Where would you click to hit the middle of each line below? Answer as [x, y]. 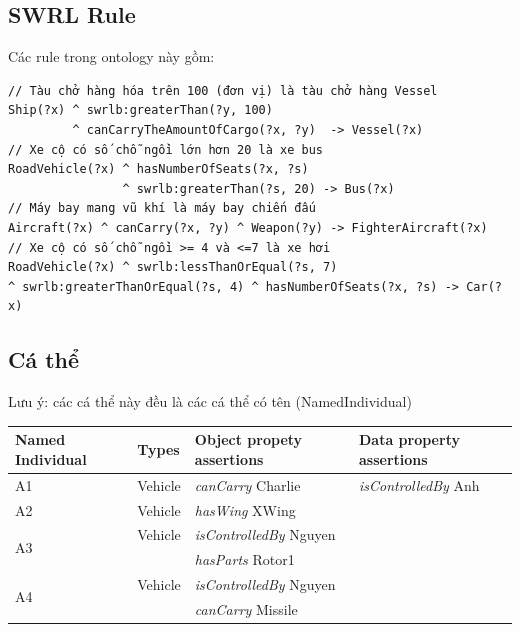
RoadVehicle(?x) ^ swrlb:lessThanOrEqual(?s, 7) [173, 267]
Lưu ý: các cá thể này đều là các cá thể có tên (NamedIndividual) [210, 401]
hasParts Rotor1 [244, 559]
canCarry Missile [246, 608]
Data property [409, 439]
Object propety [248, 439]
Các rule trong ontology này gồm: [111, 56]
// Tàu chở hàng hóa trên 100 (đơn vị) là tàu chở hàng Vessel [223, 90]
